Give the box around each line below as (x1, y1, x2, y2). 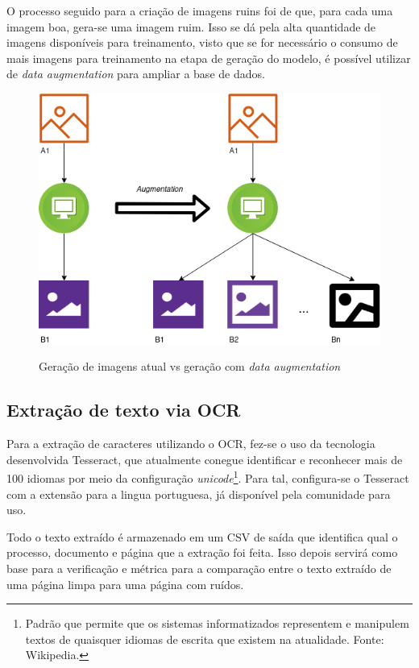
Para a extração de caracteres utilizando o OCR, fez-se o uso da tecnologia (6, 435, 375, 452)
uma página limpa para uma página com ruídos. (6, 575, 244, 592)
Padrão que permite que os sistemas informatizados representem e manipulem (25, 615, 409, 632)
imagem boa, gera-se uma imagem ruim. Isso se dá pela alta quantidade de (6, 18, 376, 35)
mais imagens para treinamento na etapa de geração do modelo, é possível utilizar (6, 49, 411, 66)
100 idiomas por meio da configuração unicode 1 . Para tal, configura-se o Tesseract (6, 467, 409, 486)
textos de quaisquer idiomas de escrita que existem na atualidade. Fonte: (25, 630, 384, 647)
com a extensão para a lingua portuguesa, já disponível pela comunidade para (6, 485, 391, 502)
